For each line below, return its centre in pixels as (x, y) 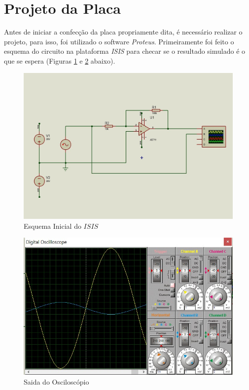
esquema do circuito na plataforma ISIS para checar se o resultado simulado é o (125, 51)
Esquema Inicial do (53, 226)
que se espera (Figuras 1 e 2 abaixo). (60, 60)
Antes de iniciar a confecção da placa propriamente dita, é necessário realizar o (123, 32)
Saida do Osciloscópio (56, 381)
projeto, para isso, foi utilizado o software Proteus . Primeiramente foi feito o (119, 41)
